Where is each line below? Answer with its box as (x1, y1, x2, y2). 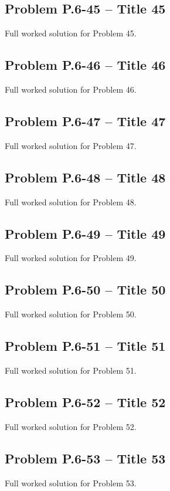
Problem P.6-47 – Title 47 (5, 111, 166, 130)
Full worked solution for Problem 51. (5, 364, 137, 376)
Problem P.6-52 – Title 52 (5, 392, 166, 411)
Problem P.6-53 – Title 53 (5, 449, 166, 467)
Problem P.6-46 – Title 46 (5, 56, 166, 74)
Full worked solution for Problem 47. (5, 139, 137, 151)
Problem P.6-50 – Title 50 (5, 280, 166, 299)
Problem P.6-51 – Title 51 (5, 337, 166, 355)
